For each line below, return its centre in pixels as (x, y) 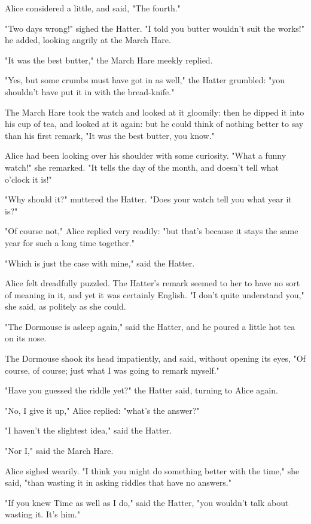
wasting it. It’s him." (42, 514)
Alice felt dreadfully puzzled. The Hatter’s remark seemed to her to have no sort (153, 283)
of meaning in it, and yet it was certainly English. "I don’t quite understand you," (155, 294)
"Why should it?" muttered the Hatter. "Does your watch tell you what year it (148, 199)
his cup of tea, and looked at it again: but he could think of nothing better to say (154, 124)
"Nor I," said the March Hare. (59, 451)
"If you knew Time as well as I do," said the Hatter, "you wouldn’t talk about (147, 502)
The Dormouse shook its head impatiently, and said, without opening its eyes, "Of (155, 358)
